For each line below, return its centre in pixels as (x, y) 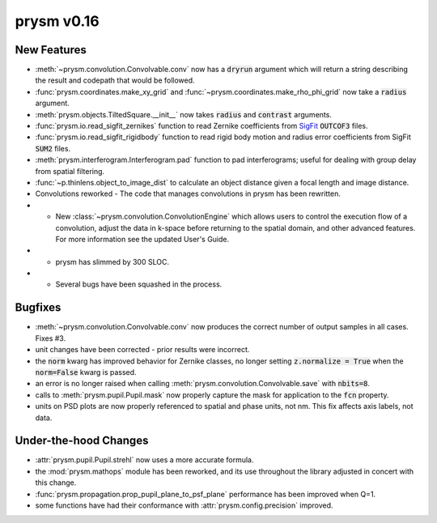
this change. (56, 483)
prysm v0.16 (57, 21)
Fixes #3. (51, 338)
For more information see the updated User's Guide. (142, 239)
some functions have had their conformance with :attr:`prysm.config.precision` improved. (184, 505)
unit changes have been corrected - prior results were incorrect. (142, 350)
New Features (51, 50)
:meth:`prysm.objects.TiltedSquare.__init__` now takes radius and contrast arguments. (183, 114)
